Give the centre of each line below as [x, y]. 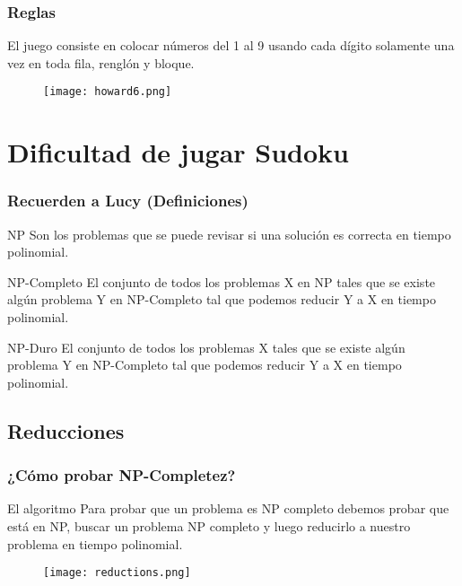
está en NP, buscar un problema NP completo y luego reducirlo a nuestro [209, 526]
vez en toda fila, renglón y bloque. [101, 62]
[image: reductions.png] [117, 573]
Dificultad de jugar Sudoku [178, 152]
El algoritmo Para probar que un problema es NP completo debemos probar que [228, 508]
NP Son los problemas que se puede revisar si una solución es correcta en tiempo [229, 234]
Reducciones [66, 430]
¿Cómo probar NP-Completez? [122, 475]
